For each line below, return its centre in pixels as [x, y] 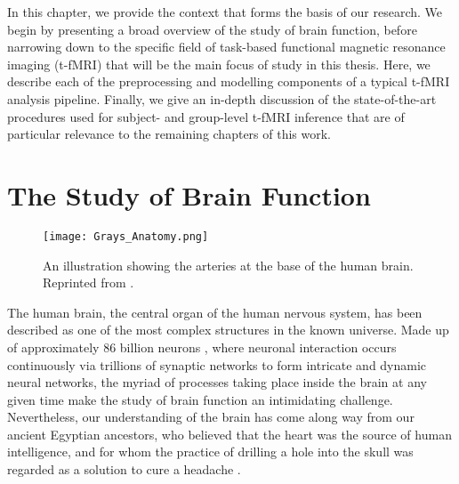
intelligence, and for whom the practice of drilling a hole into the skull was [210, 452]
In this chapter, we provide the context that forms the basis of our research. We [225, 12]
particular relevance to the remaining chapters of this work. [169, 134]
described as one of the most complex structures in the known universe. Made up [228, 330]
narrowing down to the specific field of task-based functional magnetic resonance [226, 47]
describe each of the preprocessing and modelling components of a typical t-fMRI [229, 81]
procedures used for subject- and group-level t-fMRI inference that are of [206, 116]
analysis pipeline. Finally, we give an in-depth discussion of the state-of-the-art [222, 98]
